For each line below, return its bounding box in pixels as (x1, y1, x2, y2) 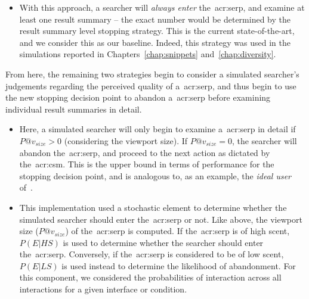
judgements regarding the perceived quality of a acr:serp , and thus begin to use (5, 79, 296, 92)
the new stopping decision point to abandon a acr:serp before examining (5, 91, 271, 104)
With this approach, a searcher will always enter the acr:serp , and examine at (19, 1, 305, 13)
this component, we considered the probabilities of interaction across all (19, 271, 282, 284)
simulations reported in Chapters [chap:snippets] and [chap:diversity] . (19, 48, 276, 60)
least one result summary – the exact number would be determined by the (19, 13, 291, 25)
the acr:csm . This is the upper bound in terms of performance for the (19, 158, 274, 170)
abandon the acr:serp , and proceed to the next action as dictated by (19, 146, 270, 158)
